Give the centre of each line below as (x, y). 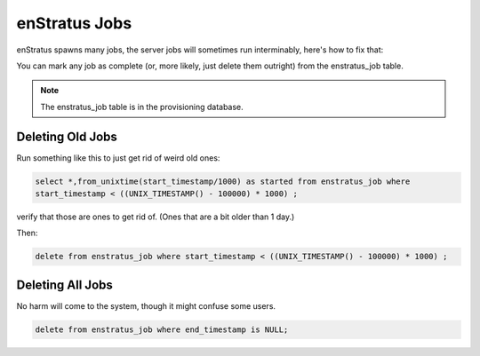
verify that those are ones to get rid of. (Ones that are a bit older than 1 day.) (156, 217)
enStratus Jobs (74, 23)
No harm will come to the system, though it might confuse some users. (146, 305)
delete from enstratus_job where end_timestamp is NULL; (162, 329)
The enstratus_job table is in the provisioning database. (142, 107)
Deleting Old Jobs (67, 136)
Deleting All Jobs (64, 285)
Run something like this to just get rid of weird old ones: (118, 158)
